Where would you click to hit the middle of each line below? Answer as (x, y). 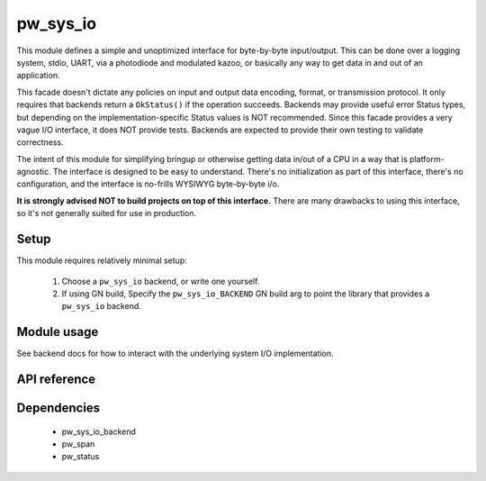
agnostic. (34, 172)
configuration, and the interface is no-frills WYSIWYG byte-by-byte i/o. (148, 184)
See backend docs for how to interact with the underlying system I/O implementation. (175, 354)
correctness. (40, 142)
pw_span (78, 444)
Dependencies (58, 408)
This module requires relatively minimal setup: (102, 260)
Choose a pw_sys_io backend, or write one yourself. (161, 281)
